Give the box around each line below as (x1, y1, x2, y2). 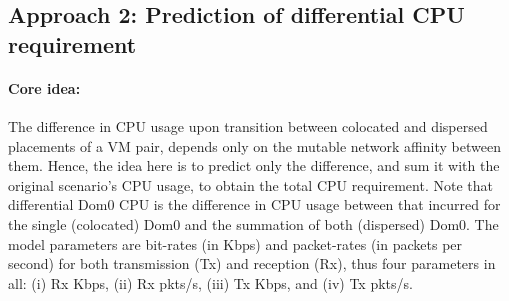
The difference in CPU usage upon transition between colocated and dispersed (8, 115, 488, 136)
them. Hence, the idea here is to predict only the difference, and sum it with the (8, 155, 500, 176)
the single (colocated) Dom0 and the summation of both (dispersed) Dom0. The (8, 213, 499, 234)
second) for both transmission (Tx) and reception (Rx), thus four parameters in (8, 253, 496, 274)
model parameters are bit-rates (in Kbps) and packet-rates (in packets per (8, 233, 463, 254)
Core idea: (8, 77, 81, 98)
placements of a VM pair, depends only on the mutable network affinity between (8, 135, 501, 156)
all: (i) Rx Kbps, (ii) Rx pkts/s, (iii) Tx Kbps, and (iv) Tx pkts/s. (8, 272, 413, 293)
